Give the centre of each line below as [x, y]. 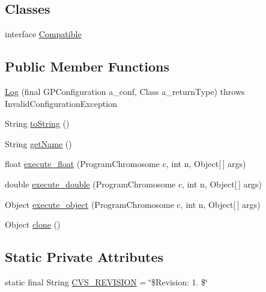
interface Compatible [43, 34]
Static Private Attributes [84, 257]
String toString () [37, 123]
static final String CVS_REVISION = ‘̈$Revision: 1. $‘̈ [106, 281]
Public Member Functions [87, 66]
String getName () [38, 143]
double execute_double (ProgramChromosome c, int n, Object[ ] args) [133, 184]
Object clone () [33, 224]
